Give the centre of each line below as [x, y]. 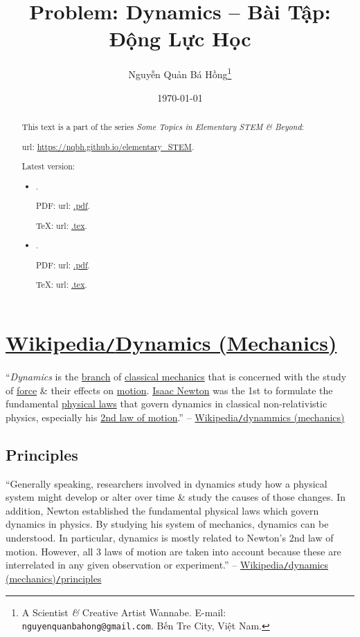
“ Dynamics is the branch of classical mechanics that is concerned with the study [176, 377]
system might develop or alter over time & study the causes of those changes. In [175, 497]
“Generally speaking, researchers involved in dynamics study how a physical [166, 483]
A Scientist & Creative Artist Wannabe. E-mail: [124, 612]
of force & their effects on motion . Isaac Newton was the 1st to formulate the [169, 390]
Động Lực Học [180, 38]
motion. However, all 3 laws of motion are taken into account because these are [173, 551]
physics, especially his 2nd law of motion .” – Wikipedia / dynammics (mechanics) [175, 417]
